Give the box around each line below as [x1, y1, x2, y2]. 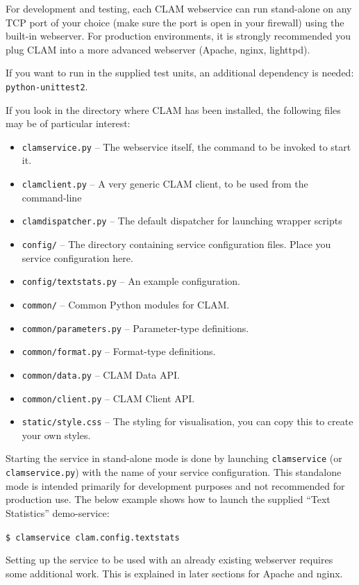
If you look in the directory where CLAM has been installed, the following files [6, 102, 341, 117]
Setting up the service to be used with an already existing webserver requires [6, 552, 333, 567]
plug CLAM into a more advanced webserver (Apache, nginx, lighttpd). [6, 42, 310, 56]
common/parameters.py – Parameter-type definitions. [22, 320, 249, 335]
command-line [22, 190, 82, 204]
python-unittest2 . [6, 79, 88, 93]
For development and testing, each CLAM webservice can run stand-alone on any [6, 1, 352, 15]
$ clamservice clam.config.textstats [6, 532, 180, 543]
